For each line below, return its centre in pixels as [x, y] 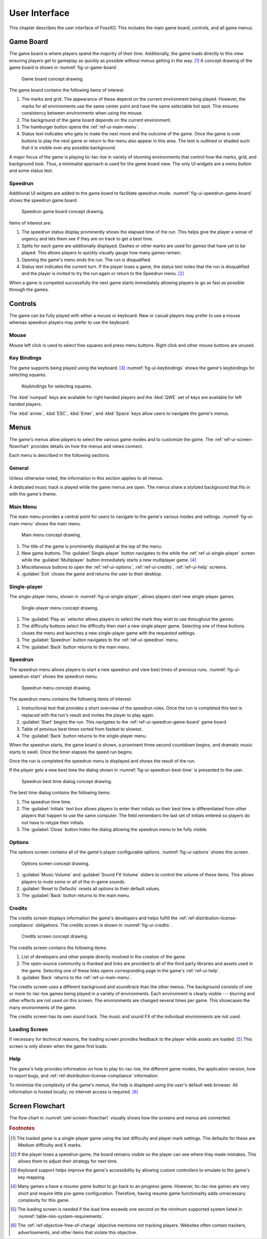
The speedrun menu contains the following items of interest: [70, 699]
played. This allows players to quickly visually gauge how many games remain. [102, 253]
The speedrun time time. [46, 802]
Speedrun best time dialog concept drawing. [67, 781]
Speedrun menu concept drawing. [56, 688]
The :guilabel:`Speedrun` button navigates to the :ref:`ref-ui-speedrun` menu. [100, 640]
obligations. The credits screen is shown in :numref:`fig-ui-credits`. [104, 925]
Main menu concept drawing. [51, 535]
